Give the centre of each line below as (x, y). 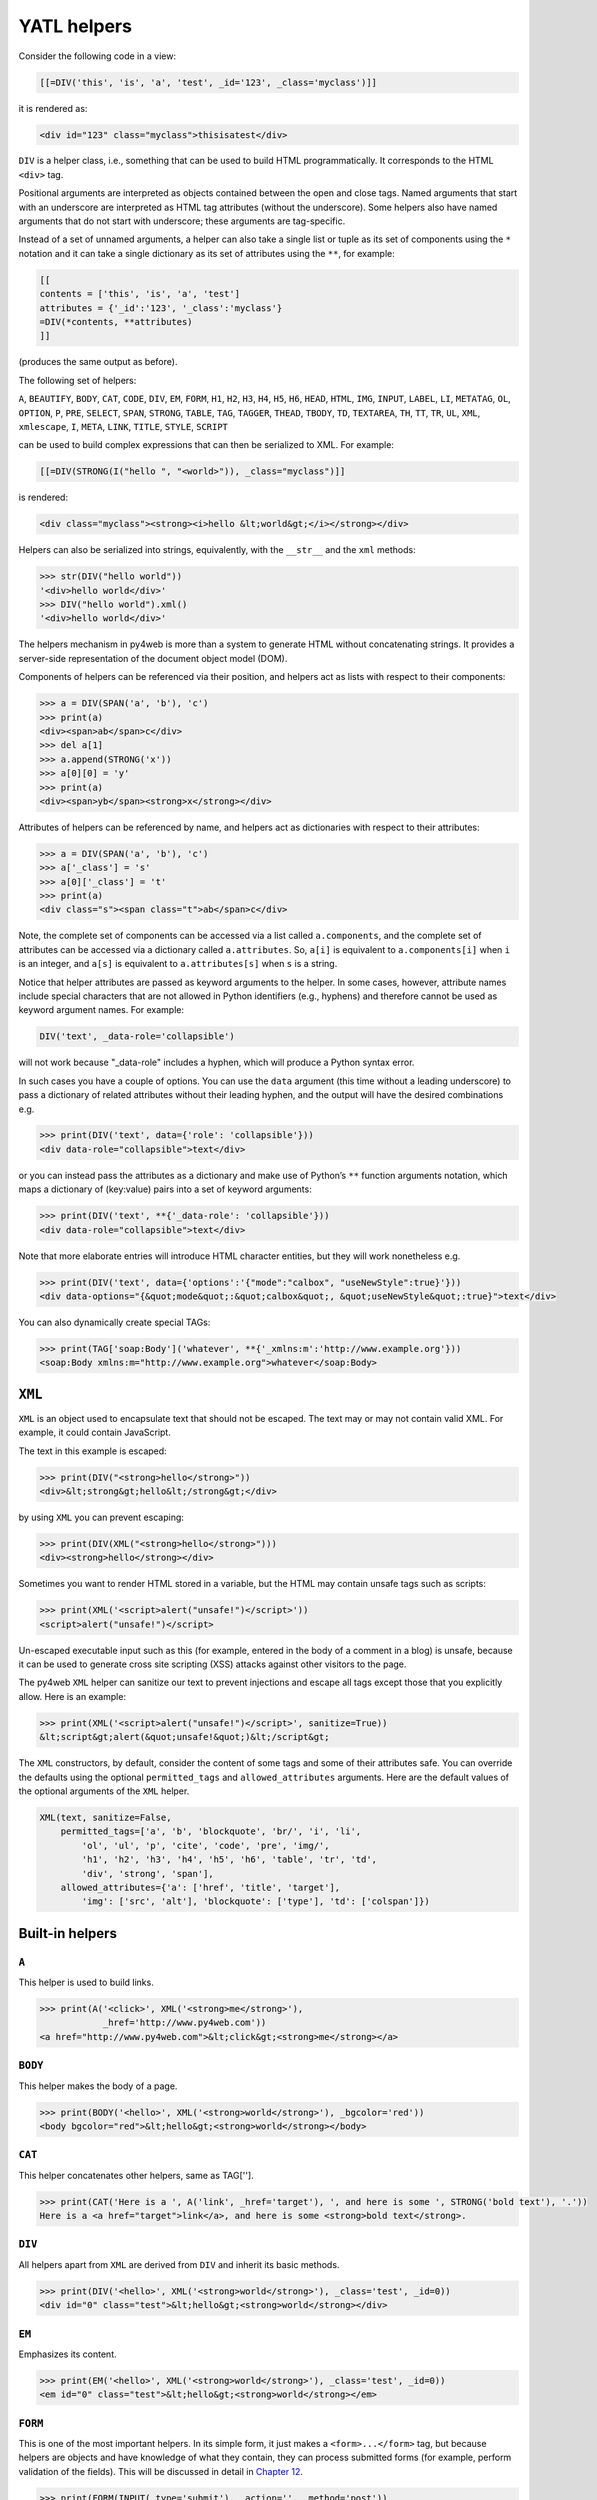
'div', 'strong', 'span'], (147, 1873)
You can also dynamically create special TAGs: (114, 1322)
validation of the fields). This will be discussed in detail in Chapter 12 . (161, 2471)
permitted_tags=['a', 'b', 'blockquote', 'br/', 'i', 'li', (211, 1831)
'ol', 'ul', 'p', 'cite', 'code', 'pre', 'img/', (205, 1845)
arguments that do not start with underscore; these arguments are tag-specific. (182, 221)
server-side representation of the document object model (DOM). (153, 658)
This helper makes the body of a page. (98, 2086)
